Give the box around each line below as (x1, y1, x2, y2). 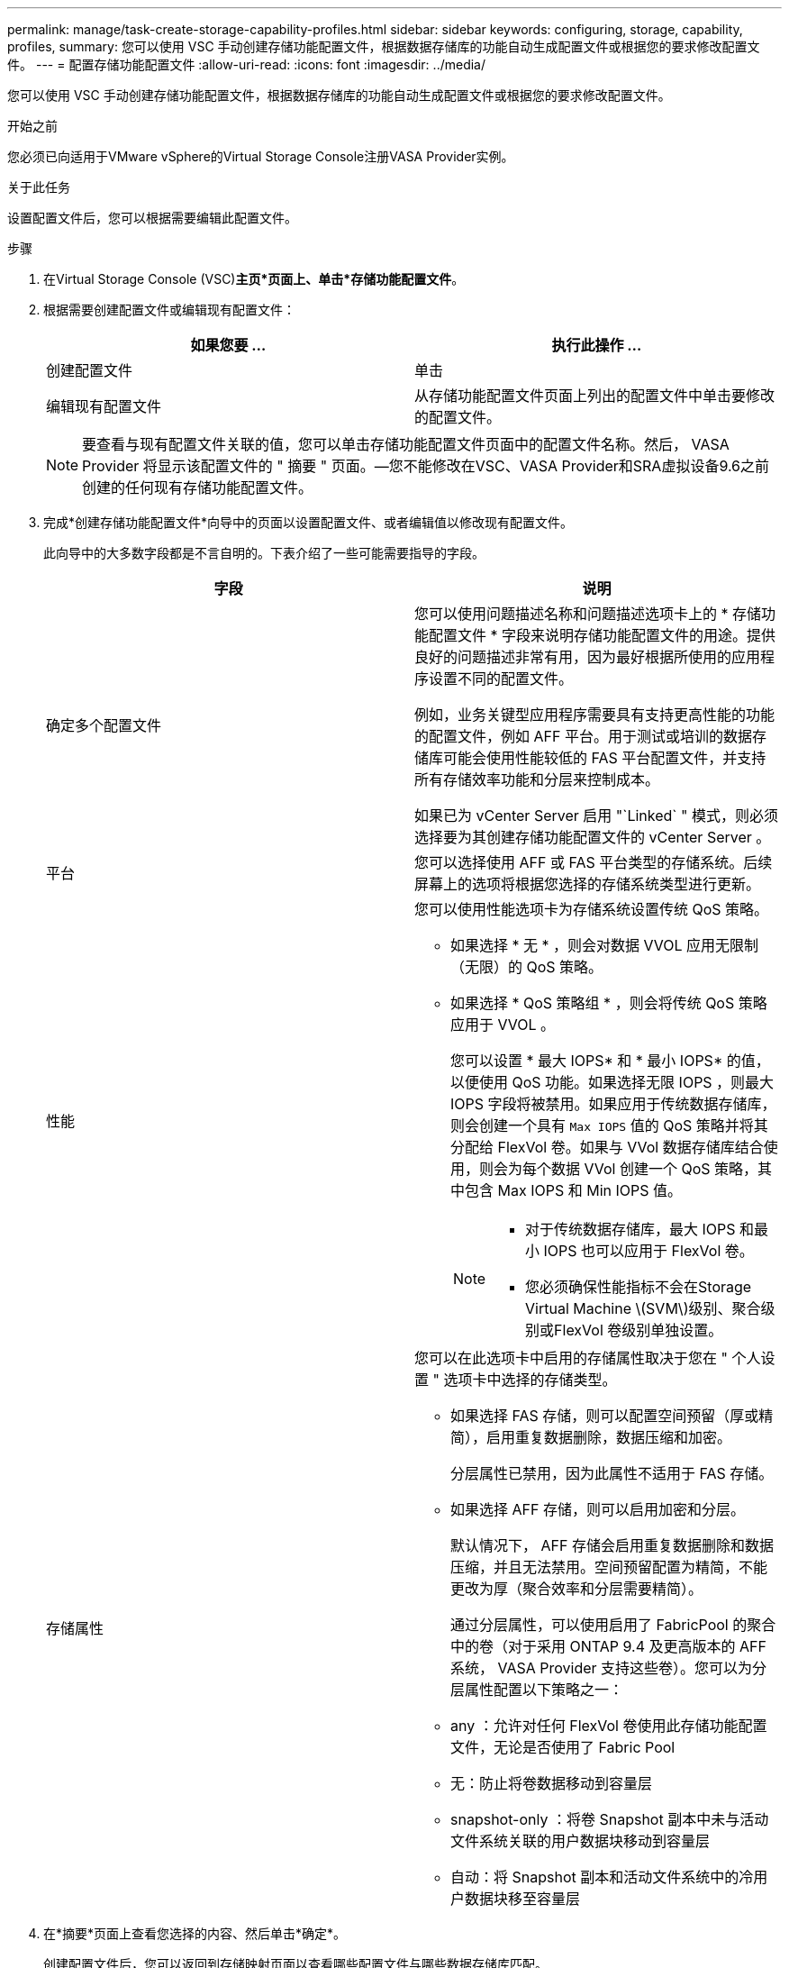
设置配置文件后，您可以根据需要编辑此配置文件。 (7, 210, 297, 225)
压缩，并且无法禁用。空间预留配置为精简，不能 (450, 1558, 768, 1576)
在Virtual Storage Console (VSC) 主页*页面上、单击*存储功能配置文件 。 (43, 271, 465, 287)
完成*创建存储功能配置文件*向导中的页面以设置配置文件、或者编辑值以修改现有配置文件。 (43, 515, 574, 530)
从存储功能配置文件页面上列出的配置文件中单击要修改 (414, 387, 775, 405)
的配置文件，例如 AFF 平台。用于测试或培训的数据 (414, 727, 752, 745)
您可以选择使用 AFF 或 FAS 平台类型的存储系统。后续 (414, 853, 773, 871)
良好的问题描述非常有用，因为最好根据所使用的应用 (414, 648, 761, 666)
